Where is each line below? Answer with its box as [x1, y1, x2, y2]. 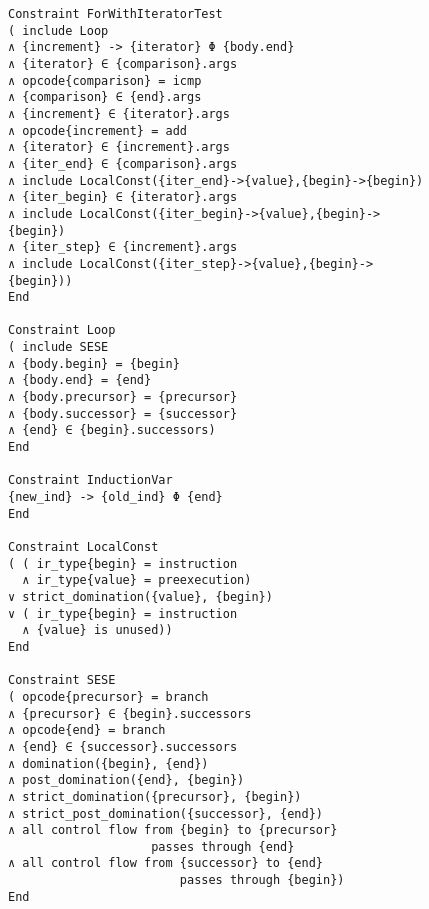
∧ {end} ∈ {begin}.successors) [8, 423, 216, 438]
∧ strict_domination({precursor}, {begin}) [8, 789, 302, 804]
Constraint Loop [8, 323, 116, 338]
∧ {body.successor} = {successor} [8, 406, 238, 421]
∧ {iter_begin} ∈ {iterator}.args [8, 190, 238, 205]
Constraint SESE [8, 673, 116, 688]
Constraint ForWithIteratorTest [8, 7, 223, 21]
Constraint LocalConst [8, 540, 159, 554]
